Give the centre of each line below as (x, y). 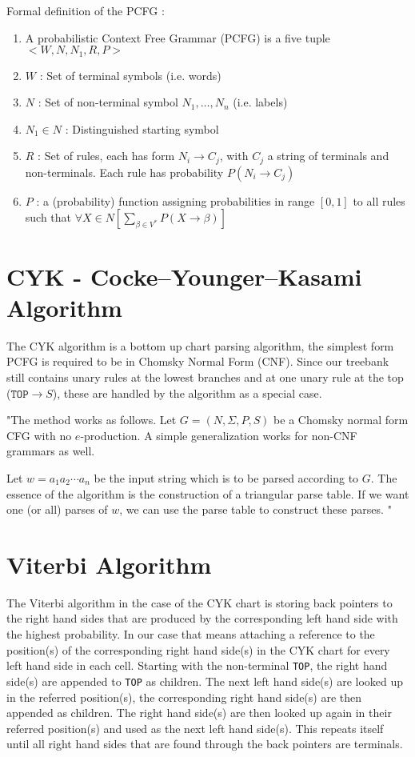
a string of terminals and (328, 156)
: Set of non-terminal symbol (108, 102)
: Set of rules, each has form (106, 156)
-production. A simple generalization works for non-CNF (219, 435)
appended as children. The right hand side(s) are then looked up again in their (199, 713)
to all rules (379, 200)
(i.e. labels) (260, 102)
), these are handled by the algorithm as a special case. (187, 393)
